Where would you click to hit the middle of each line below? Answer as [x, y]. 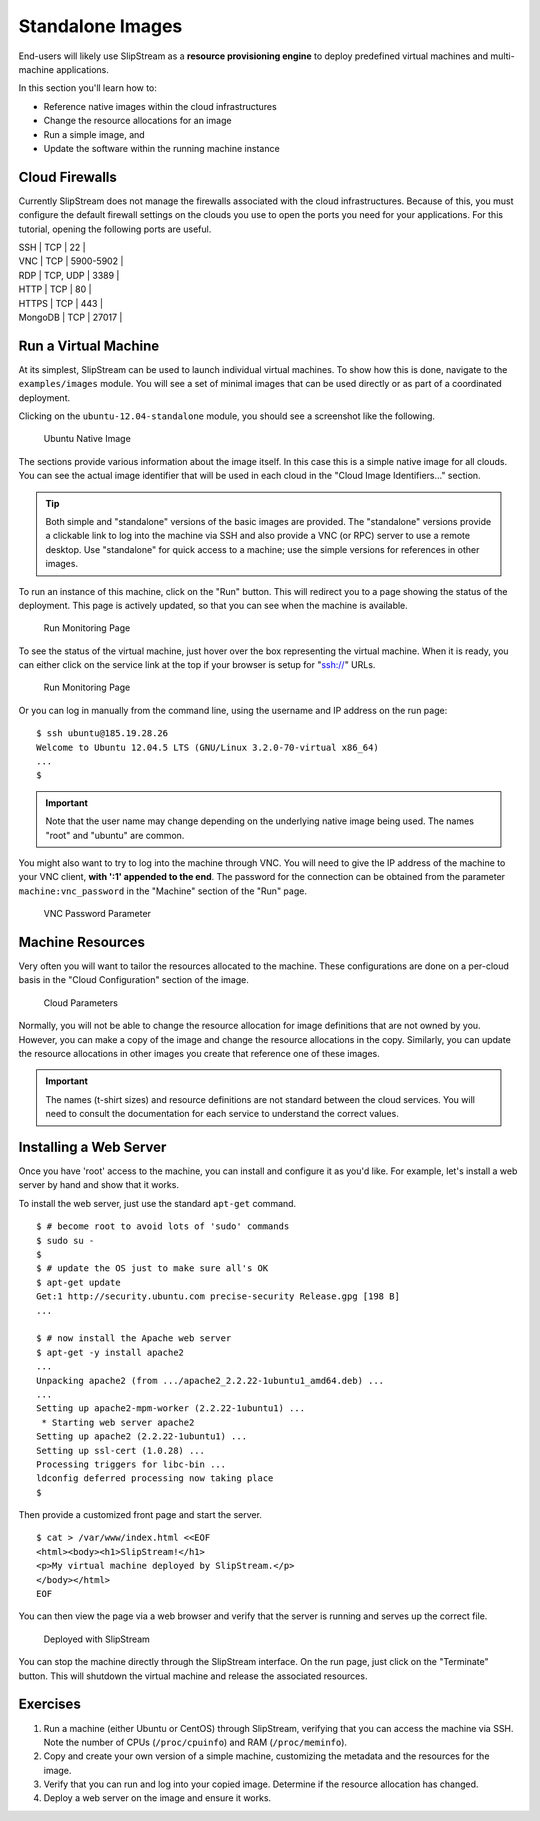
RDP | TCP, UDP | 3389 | [69, 275]
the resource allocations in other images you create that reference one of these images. [199, 1054]
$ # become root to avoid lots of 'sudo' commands [163, 1226]
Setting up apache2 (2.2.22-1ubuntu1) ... [142, 1436]
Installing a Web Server [92, 1147]
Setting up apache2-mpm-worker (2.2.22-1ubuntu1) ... [170, 1408]
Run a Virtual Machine [89, 345]
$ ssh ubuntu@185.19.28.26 [102, 733]
